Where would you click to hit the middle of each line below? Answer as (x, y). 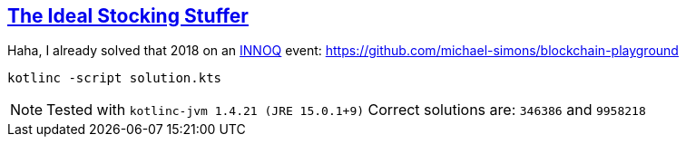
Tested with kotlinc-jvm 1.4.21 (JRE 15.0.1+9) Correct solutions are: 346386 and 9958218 (346, 110)
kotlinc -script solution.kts (115, 78)
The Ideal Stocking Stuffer (128, 16)
